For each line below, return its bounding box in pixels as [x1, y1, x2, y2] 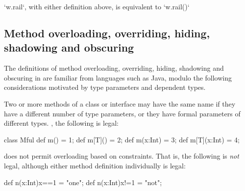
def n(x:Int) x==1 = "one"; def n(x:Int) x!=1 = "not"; [4, 177, 162, 187]
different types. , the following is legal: [4, 118, 119, 128]
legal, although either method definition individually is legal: [4, 160, 186, 170]
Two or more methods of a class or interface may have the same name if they [4, 98, 236, 109]
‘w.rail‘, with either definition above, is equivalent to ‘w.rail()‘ [4, 1, 190, 11]
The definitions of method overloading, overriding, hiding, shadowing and [4, 63, 224, 73]
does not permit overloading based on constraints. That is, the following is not [4, 151, 239, 161]
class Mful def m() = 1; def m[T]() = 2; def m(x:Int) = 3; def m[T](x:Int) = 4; [4, 134, 240, 144]
